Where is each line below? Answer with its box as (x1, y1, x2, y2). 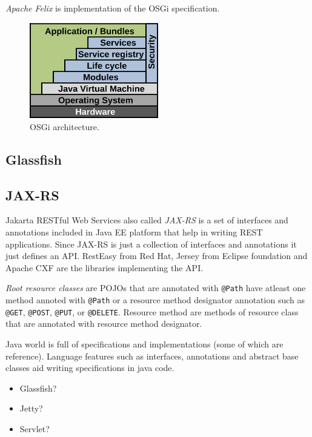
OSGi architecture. (30, 120, 99, 133)
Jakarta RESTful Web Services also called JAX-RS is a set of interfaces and (5, 214, 288, 226)
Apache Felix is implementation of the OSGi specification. (5, 2, 220, 14)
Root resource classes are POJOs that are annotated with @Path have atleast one (5, 281, 306, 294)
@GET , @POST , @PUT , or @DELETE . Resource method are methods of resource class (5, 305, 299, 318)
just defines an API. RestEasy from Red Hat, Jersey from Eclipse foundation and (5, 249, 308, 262)
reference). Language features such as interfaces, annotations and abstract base (5, 349, 299, 362)
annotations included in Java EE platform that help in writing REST (5, 226, 263, 238)
